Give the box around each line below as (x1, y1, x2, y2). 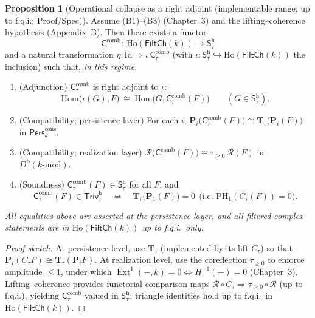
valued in (85, 289, 119, 302)
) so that (260, 241, 293, 254)
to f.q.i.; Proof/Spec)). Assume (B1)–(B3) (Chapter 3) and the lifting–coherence (5, 13, 305, 26)
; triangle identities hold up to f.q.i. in (130, 289, 273, 302)
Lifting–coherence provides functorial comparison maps (5, 277, 210, 289)
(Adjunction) (19, 80, 67, 93)
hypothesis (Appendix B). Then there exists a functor (5, 25, 207, 38)
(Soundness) (19, 178, 64, 191)
